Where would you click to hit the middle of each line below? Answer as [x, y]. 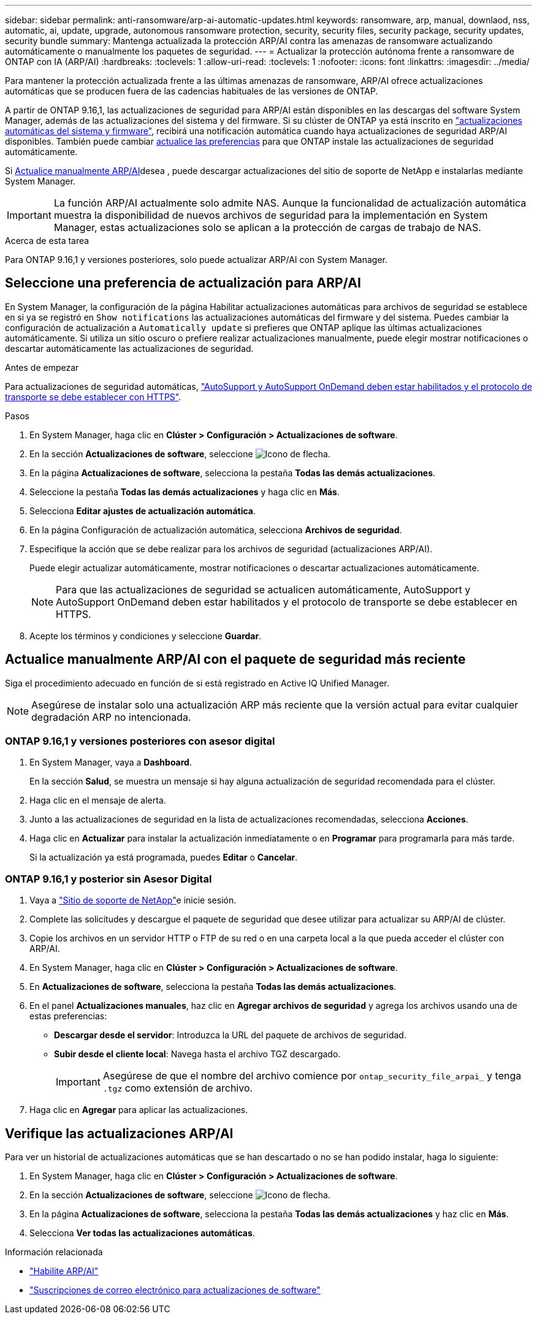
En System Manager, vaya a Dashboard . [111, 762]
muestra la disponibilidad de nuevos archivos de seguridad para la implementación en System [271, 215]
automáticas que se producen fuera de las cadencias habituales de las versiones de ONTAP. [192, 91]
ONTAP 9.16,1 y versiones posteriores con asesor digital [140, 741]
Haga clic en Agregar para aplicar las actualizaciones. [139, 1110]
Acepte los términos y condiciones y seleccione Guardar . [146, 636]
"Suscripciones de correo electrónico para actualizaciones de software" [175, 1290]
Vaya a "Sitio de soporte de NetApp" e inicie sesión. [133, 900]
